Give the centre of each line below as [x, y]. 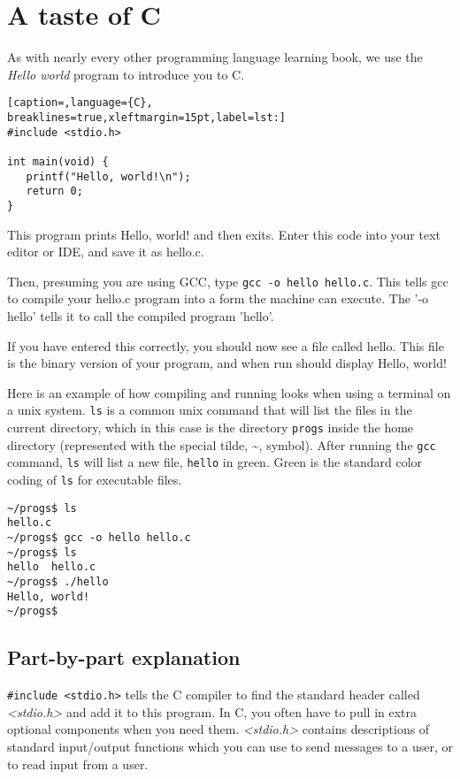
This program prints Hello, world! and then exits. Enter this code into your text [224, 234]
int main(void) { [58, 161]
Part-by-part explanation [124, 657]
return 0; [54, 191]
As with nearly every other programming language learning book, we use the [215, 57]
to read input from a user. [78, 764]
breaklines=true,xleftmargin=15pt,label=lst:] [146, 117]
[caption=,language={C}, [80, 103]
